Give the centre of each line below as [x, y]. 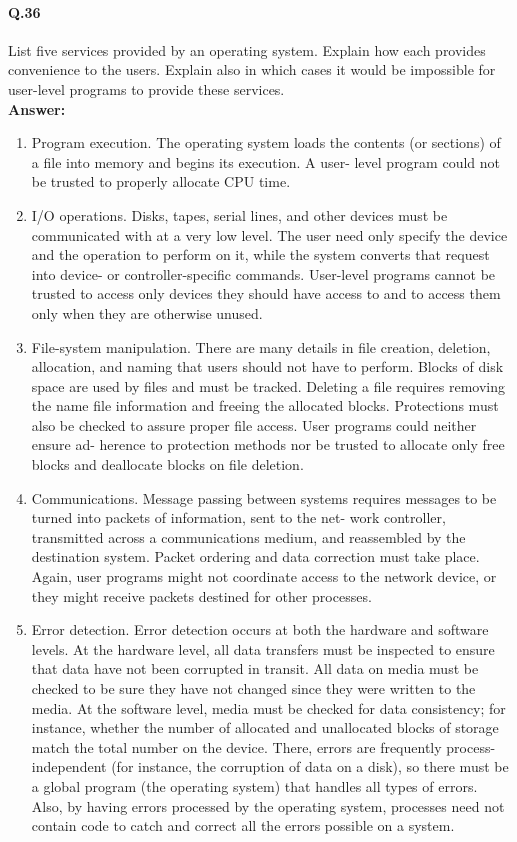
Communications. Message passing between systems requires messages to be [264, 497]
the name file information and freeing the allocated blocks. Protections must [265, 405]
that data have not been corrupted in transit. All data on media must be [255, 668]
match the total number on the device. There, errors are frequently [236, 746]
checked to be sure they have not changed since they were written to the [253, 688]
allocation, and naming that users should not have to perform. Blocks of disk [267, 366]
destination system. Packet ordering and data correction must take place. [255, 556]
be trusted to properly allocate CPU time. [161, 181]
